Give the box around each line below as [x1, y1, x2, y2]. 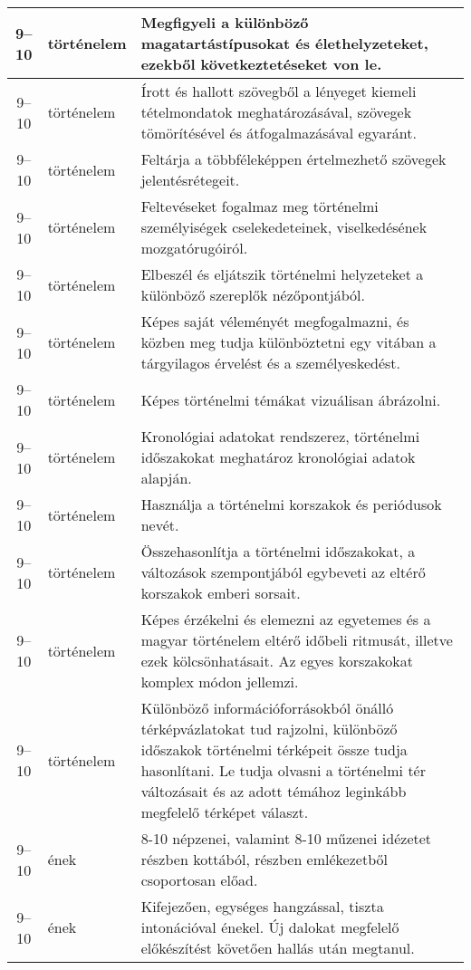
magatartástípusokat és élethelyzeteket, [140, 33, 428, 53]
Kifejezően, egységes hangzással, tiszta [140, 896, 384, 917]
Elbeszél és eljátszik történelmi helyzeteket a [140, 264, 424, 284]
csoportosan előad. [140, 869, 258, 890]
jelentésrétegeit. [140, 169, 240, 190]
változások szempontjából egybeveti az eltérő [140, 562, 426, 582]
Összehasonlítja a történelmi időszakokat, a [140, 541, 416, 562]
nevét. [140, 514, 179, 535]
